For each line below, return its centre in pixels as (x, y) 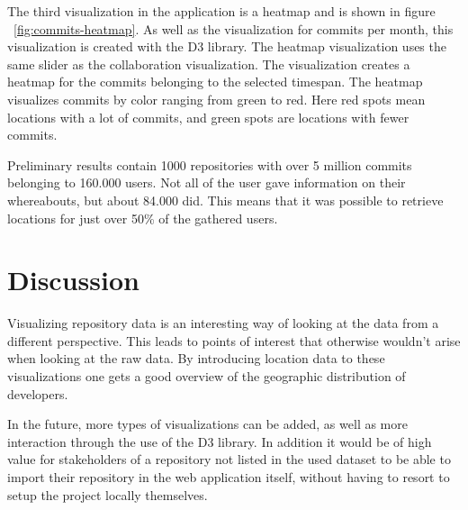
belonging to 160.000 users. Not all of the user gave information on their (207, 182)
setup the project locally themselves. (108, 494)
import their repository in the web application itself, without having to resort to (229, 477)
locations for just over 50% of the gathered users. (143, 218)
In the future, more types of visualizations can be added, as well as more (207, 424)
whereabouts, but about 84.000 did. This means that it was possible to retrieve (225, 200)
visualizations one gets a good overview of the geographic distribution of (207, 376)
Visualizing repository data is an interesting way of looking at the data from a (223, 323)
